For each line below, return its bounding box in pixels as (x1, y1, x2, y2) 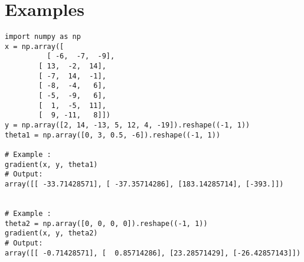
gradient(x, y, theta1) (5, 160, 98, 169)
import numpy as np (5, 32, 81, 41)
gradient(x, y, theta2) (5, 229, 98, 238)
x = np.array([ (5, 42, 64, 51)
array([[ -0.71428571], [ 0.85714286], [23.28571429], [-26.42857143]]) (5, 248, 301, 257)
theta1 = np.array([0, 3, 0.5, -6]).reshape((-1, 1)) (5, 130, 221, 139)
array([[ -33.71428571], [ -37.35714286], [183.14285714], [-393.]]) (5, 179, 284, 188)
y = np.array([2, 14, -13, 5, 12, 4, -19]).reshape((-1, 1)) (5, 121, 250, 130)
